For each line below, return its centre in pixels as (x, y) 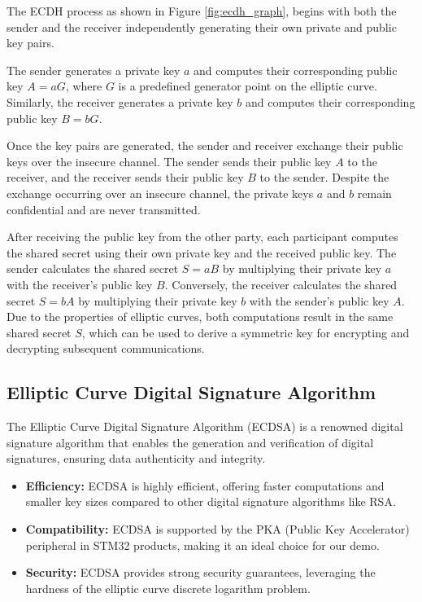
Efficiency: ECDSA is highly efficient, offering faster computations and (205, 485)
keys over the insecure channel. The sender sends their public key (169, 161)
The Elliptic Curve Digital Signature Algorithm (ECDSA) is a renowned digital (205, 426)
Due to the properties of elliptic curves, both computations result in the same (200, 316)
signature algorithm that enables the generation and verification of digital (190, 442)
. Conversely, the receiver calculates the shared (281, 284)
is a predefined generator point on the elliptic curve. (248, 86)
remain (374, 193)
